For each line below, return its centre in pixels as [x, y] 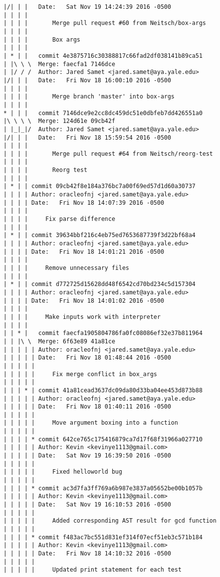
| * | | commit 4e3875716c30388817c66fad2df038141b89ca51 [103, 56]
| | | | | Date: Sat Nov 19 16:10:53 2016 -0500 [87, 505]
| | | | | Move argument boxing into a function [91, 423]
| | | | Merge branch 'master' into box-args [89, 97]
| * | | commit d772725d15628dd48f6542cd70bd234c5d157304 [100, 284]
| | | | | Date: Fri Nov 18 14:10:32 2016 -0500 [87, 553]
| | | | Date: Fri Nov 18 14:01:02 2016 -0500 [84, 301]
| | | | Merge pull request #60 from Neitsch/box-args [105, 23]
